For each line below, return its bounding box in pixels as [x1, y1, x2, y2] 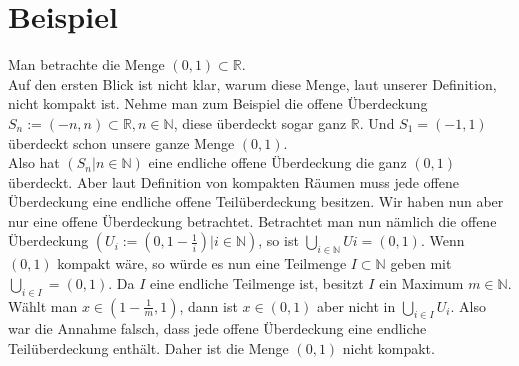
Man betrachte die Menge [8, 54, 165, 75]
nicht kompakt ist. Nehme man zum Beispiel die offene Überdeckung [8, 93, 428, 114]
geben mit [390, 253, 452, 274]
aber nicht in [317, 295, 396, 316]
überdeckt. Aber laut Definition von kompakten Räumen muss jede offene [8, 171, 459, 192]
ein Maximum [379, 272, 464, 293]
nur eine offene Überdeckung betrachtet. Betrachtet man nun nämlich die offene [8, 210, 497, 231]
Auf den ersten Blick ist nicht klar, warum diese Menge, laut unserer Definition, [8, 73, 497, 94]
